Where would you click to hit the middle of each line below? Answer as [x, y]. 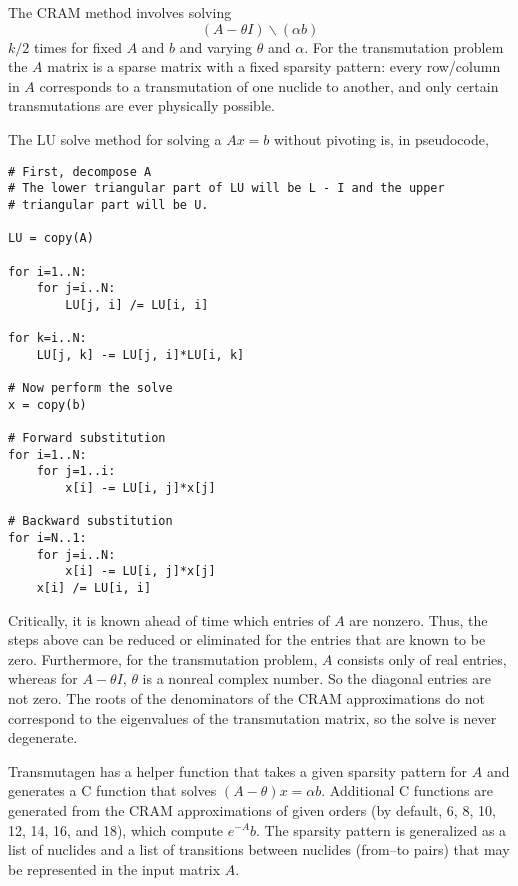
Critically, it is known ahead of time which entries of [169, 619]
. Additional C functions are [407, 790]
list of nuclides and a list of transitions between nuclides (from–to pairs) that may [259, 849]
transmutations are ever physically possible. [141, 105]
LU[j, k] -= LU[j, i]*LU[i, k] [140, 354]
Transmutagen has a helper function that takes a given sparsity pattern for [238, 770]
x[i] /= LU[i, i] [94, 587]
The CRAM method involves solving [120, 12]
